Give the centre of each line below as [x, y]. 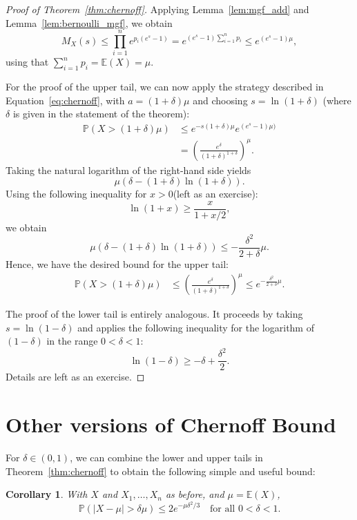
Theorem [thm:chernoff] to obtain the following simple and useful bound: [161, 471]
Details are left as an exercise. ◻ [75, 377]
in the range [72, 341]
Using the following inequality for [76, 194]
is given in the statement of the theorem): [101, 114]
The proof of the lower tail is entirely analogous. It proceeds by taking [154, 314]
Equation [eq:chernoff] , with [65, 100]
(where [337, 100]
